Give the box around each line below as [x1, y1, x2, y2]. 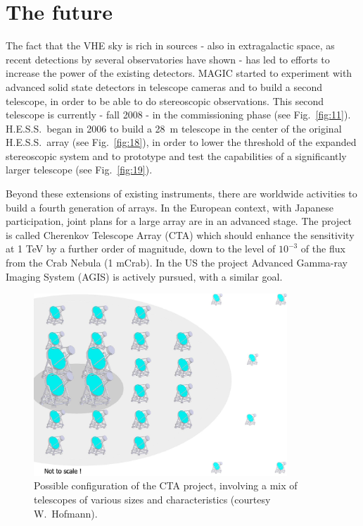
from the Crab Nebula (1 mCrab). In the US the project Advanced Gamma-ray [6, 255, 348, 270]
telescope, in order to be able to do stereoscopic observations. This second [6, 93, 324, 108]
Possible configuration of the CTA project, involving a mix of [34, 478, 298, 493]
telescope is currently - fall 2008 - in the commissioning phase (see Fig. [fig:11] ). [6, 107, 351, 122]
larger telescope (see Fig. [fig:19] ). [6, 162, 153, 177]
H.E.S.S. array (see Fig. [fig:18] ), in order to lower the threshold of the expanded [6, 135, 357, 149]
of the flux [300, 241, 345, 256]
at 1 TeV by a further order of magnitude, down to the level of [6, 241, 276, 256]
